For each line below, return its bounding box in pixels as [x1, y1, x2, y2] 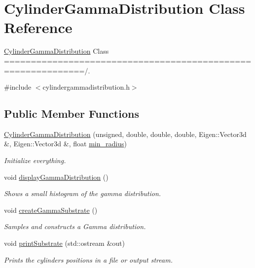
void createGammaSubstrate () [4, 204, 98, 215]
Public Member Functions [4, 106, 139, 121]
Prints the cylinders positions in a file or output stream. [4, 254, 173, 265]
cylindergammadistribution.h [42, 82, 130, 92]
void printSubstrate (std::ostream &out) [4, 238, 125, 248]
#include [4, 82, 32, 92]
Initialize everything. [4, 155, 66, 166]
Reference [4, 17, 73, 37]
